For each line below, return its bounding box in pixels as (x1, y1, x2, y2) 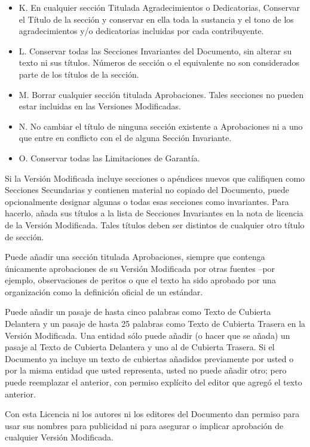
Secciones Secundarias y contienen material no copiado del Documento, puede (5, 183, 290, 196)
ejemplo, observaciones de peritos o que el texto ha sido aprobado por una (5, 274, 276, 286)
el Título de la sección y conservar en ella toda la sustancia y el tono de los (19, 13, 294, 25)
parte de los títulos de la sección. (19, 68, 139, 80)
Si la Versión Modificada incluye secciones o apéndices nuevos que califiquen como (5, 172, 305, 184)
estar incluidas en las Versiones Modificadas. (19, 100, 182, 112)
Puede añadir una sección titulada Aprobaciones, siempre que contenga (5, 250, 265, 263)
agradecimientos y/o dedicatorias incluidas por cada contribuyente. (19, 25, 264, 37)
